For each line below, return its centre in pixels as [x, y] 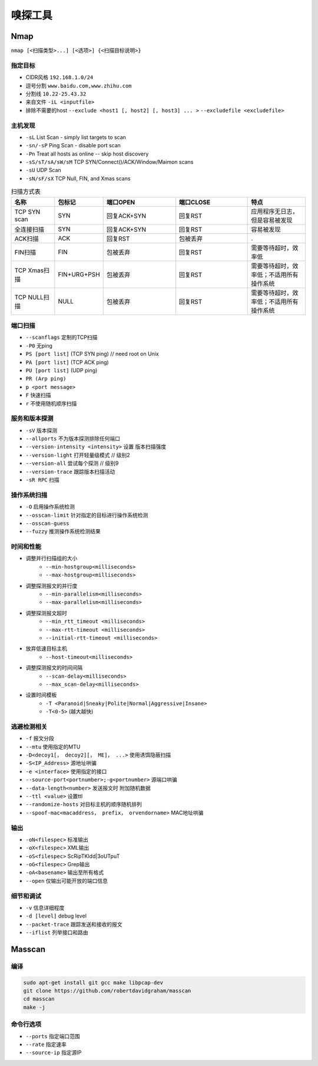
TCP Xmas [29, 270]
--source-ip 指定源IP [54, 1052]
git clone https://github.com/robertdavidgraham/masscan [107, 991]
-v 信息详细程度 [45, 907]
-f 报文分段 [40, 738]
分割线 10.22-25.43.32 [56, 94]
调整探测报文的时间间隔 [54, 668]
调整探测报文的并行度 [52, 586]
